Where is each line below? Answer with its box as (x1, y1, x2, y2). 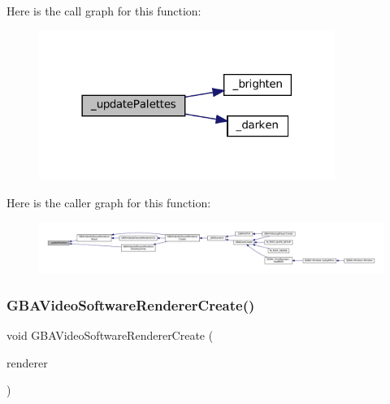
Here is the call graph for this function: (6, 2, 201, 19)
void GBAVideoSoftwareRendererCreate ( (6, 326, 214, 343)
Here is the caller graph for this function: (6, 194, 211, 211)
